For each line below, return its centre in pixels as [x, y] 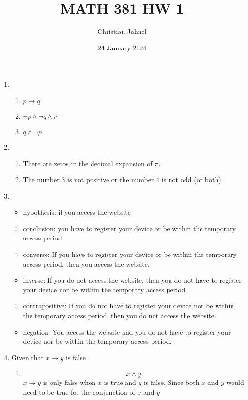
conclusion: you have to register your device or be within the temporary [130, 228]
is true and [120, 382]
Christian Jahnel [122, 31]
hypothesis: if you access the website [77, 212]
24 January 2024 [122, 47]
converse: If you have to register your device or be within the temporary [130, 254]
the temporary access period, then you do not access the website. [119, 315]
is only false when [69, 382]
